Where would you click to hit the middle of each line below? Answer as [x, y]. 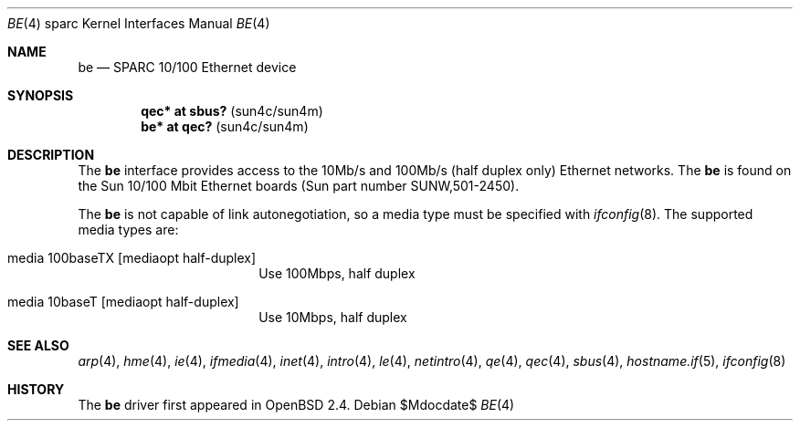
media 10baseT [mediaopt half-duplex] [123, 302]
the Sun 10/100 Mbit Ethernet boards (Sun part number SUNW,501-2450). [299, 186]
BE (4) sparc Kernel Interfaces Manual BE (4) [139, 23]
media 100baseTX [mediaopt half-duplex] [132, 258]
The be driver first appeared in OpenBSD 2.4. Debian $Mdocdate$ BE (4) [296, 405]
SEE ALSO [38, 345]
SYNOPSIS [41, 95]
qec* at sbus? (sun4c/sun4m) [232, 111]
